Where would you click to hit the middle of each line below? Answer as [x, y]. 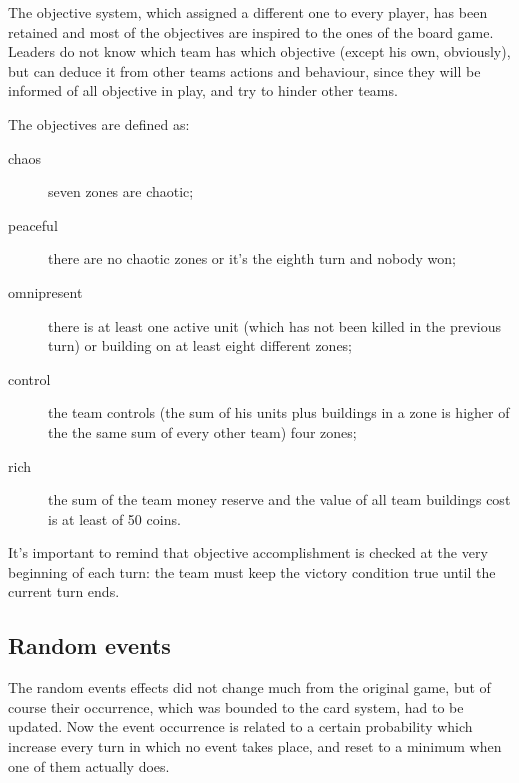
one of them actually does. [89, 765]
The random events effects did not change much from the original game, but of [249, 687]
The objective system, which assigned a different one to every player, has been [248, 12]
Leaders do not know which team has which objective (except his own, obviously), [259, 51]
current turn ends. [64, 591]
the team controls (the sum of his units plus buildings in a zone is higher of [279, 412]
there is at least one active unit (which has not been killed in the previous [275, 325]
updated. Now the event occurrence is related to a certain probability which [240, 726]
